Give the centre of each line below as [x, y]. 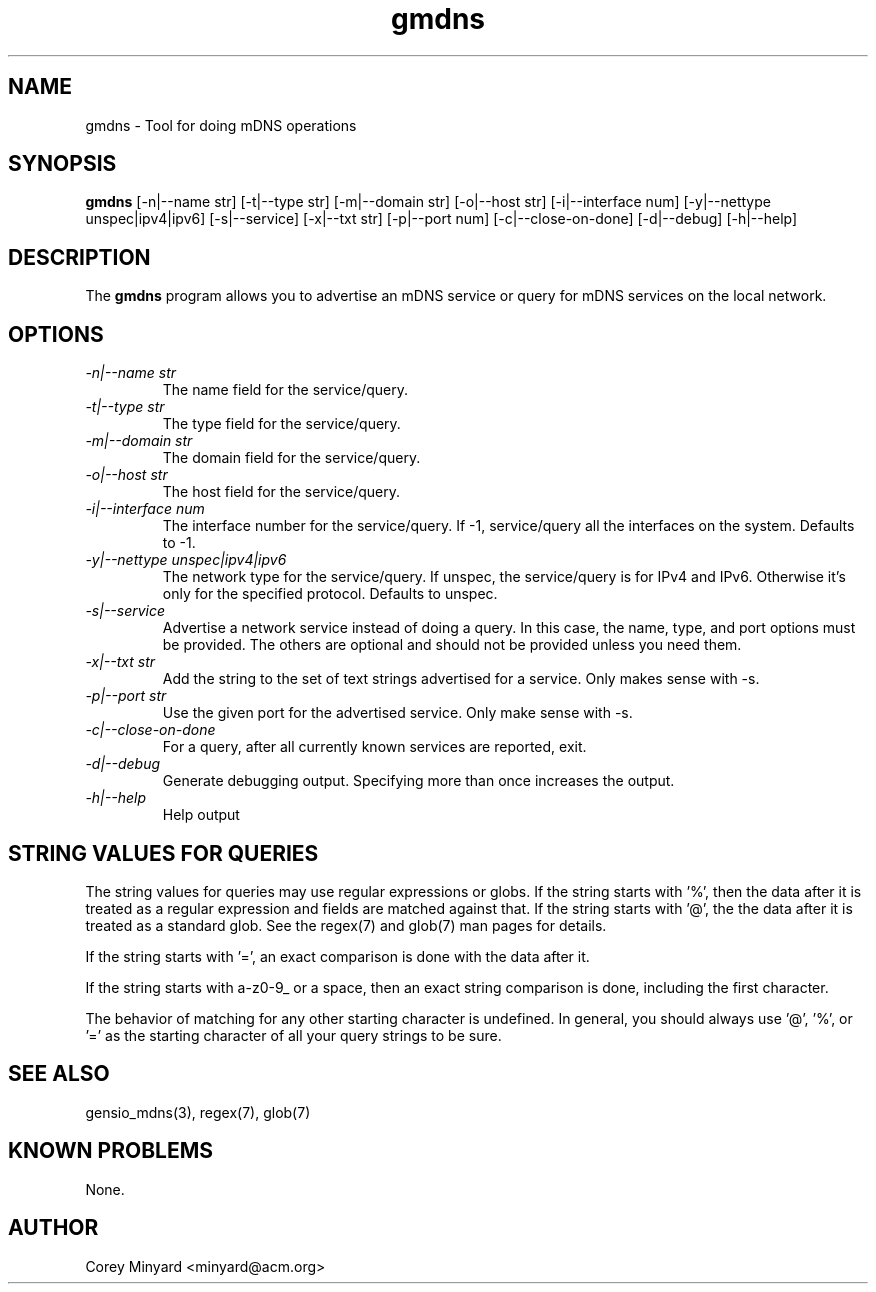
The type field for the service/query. [281, 424]
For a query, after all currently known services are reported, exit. [374, 747]
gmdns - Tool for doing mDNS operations [221, 125]
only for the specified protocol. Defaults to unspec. [330, 594]
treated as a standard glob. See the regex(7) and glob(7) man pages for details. [346, 925]
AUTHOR [53, 1228]
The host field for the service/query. [281, 492]
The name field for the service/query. [285, 390]
